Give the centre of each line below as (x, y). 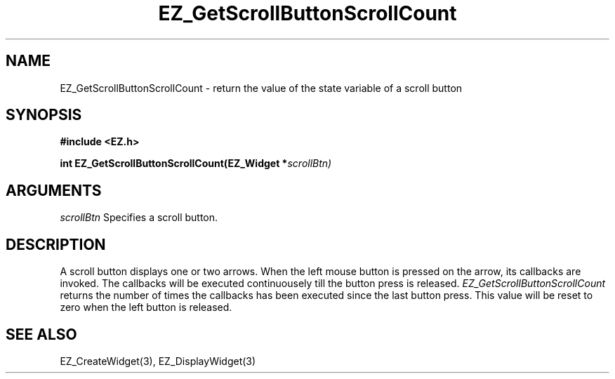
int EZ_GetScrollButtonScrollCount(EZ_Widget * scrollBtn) (196, 164)
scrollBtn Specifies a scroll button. (139, 218)
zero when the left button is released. (146, 307)
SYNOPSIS (44, 115)
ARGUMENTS (54, 190)
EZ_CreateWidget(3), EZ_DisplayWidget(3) (158, 361)
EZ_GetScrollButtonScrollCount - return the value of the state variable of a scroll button (261, 88)
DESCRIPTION (56, 244)
